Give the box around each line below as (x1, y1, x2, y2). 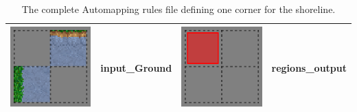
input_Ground (100, 60, 172, 74)
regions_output (271, 60, 347, 74)
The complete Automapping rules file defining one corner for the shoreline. (21, 2, 336, 16)
